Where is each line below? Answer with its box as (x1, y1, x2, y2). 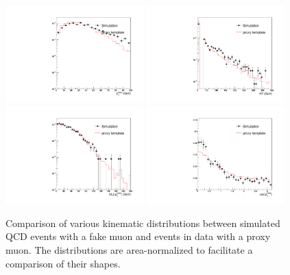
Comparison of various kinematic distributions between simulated (5, 215, 280, 230)
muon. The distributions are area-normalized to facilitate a (5, 243, 253, 257)
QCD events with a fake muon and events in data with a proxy (5, 229, 271, 243)
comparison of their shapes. (5, 256, 121, 270)
